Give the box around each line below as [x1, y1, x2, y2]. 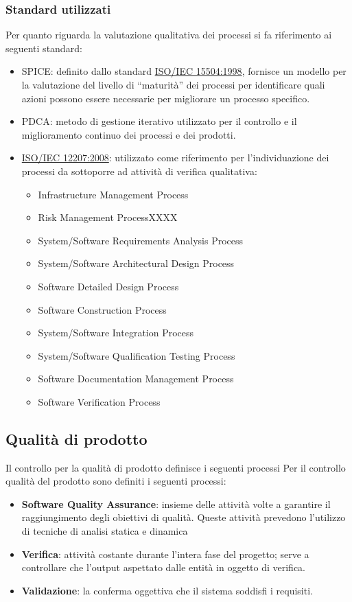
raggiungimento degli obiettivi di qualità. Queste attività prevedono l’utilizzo [21, 510, 346, 524]
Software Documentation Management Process [38, 371, 234, 386]
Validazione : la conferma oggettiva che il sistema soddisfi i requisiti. [21, 583, 313, 597]
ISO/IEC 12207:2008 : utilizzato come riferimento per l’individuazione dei [21, 150, 329, 165]
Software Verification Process [38, 394, 161, 408]
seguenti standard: [5, 40, 82, 55]
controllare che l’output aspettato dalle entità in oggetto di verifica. [21, 560, 306, 575]
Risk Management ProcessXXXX [38, 210, 178, 224]
